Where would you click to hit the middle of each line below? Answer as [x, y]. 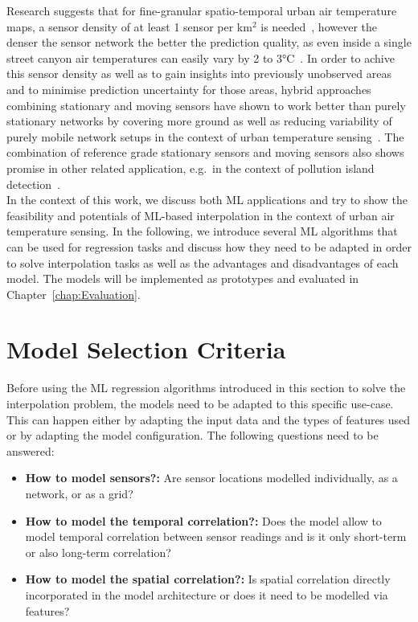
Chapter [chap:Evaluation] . [74, 294]
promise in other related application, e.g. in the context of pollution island [191, 168]
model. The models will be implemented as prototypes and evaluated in [183, 278]
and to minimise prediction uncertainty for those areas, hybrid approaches [189, 89]
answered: [31, 450]
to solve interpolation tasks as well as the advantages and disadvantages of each [203, 262]
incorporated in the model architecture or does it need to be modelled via [207, 594]
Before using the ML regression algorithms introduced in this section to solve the [206, 388]
